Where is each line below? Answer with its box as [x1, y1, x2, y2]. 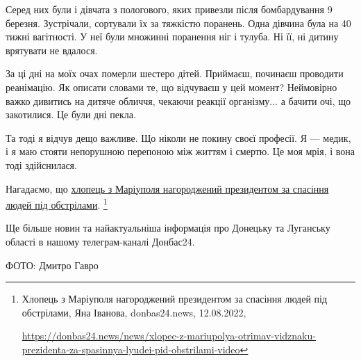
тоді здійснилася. [6, 157, 77, 172]
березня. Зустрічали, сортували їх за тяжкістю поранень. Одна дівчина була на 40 [6, 15, 351, 30]
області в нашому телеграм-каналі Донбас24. [6, 234, 195, 248]
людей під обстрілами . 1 [6, 195, 108, 211]
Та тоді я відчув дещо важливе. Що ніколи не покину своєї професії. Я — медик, [6, 130, 351, 145]
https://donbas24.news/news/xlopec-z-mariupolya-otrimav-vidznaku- [22, 328, 316, 343]
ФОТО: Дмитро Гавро [6, 257, 99, 272]
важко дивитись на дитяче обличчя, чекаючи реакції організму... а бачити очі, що [6, 93, 351, 108]
